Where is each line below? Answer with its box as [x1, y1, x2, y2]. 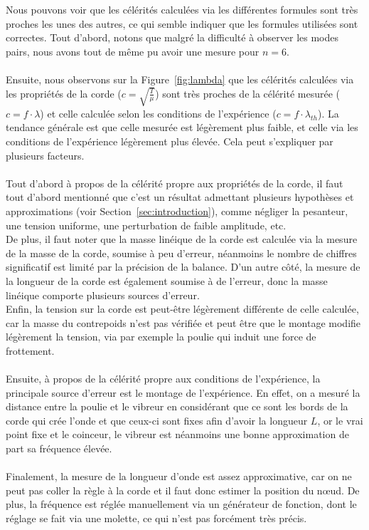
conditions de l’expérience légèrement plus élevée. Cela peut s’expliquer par [6, 134, 333, 148]
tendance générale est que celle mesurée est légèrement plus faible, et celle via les [6, 120, 358, 135]
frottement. [6, 343, 55, 358]
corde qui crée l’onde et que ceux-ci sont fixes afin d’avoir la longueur [6, 412, 308, 427]
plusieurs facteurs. [6, 147, 85, 162]
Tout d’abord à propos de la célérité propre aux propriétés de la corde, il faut [6, 175, 343, 190]
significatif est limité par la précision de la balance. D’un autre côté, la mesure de [6, 259, 360, 274]
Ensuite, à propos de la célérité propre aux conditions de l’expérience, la [6, 371, 321, 386]
